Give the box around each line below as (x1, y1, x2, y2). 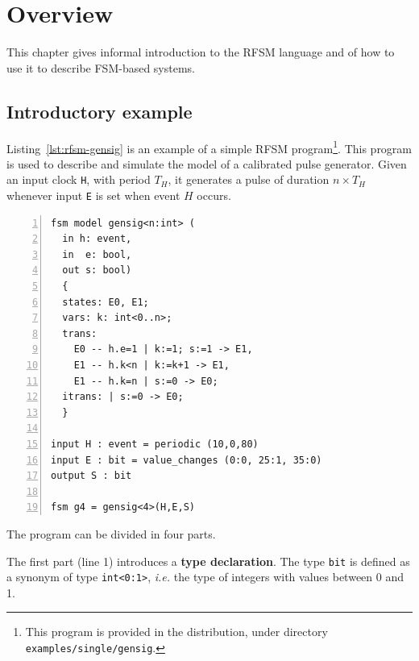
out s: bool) (62, 264, 132, 276)
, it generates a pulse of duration (168, 171, 330, 188)
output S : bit (51, 470, 132, 482)
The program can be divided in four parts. (6, 525, 216, 542)
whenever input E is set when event (6, 187, 180, 204)
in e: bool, (62, 248, 132, 260)
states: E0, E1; (62, 296, 149, 308)
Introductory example (6, 98, 193, 123)
